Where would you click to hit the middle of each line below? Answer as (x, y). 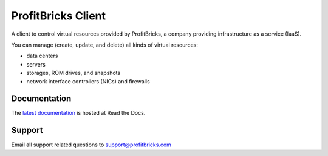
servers (36, 64)
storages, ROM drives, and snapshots (73, 73)
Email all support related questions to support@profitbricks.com (91, 145)
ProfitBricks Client (59, 16)
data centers (42, 56)
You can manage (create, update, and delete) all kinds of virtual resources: (105, 45)
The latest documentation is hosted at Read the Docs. (78, 113)
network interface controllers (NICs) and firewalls (88, 81)
